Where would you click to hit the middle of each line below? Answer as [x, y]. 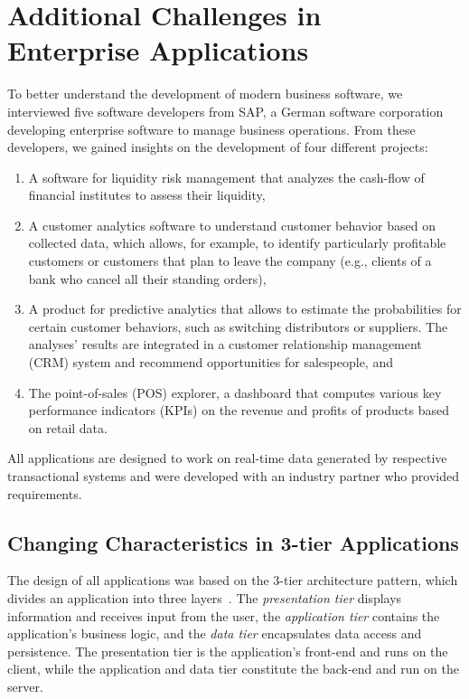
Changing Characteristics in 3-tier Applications [233, 542]
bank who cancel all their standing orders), [147, 278]
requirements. [45, 493]
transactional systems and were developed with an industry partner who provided [233, 476]
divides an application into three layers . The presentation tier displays [205, 597]
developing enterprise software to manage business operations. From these [211, 129]
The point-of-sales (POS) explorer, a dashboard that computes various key [235, 392]
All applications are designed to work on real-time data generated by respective [227, 458]
